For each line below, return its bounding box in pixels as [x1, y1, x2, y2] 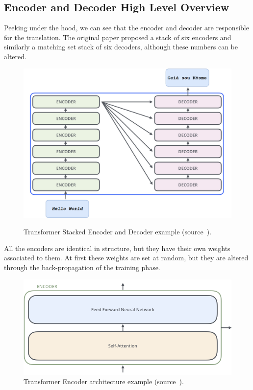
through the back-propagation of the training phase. [4, 262, 160, 272]
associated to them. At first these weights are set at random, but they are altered [4, 252, 249, 263]
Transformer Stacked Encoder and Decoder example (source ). [24, 227, 212, 237]
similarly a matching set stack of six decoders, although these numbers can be [4, 42, 238, 52]
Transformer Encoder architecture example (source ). [24, 376, 184, 387]
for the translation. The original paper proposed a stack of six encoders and [4, 32, 231, 42]
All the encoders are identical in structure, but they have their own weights [4, 243, 230, 253]
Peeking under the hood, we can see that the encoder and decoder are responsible [4, 23, 249, 33]
